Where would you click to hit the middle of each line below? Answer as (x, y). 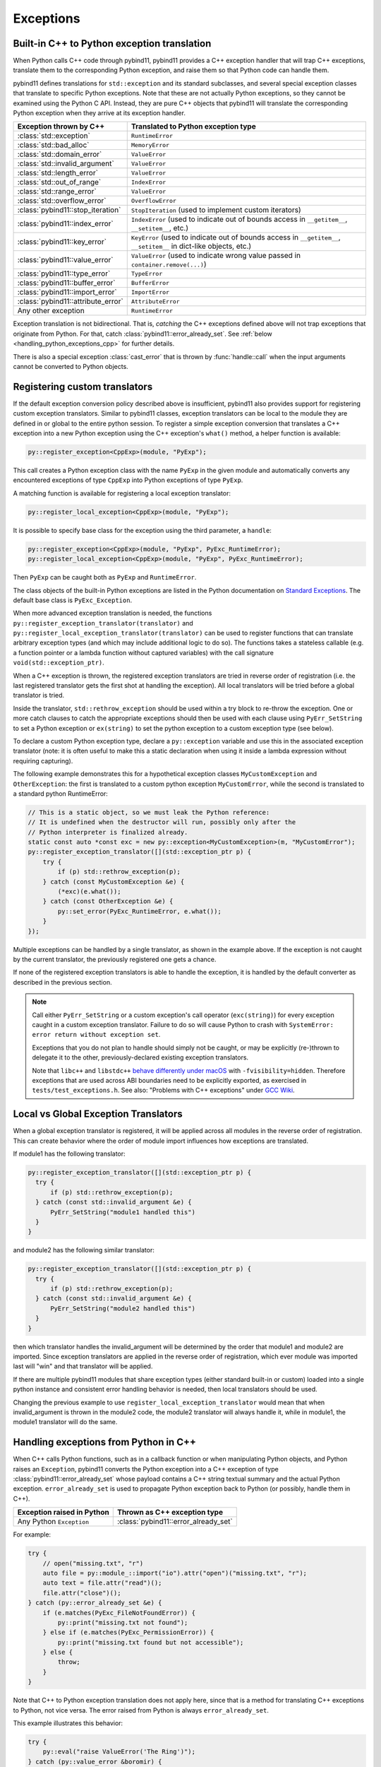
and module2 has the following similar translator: (84, 1250)
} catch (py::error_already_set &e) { (95, 1603)
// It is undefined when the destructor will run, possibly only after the (162, 822)
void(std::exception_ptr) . (59, 663)
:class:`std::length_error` (58, 173)
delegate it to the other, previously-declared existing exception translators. (140, 1057)
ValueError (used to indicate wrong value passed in (216, 256)
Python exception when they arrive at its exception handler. (99, 113)
